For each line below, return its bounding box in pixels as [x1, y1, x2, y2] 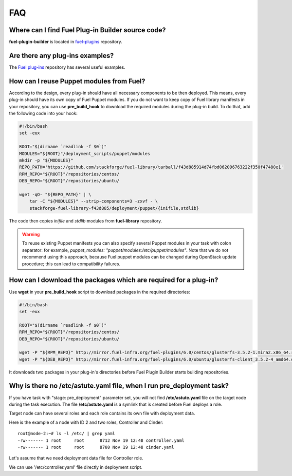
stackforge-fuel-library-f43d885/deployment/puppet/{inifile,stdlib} [29, 205, 199, 211]
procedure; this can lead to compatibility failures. [22, 261, 121, 267]
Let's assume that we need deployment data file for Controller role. [9, 455, 144, 461]
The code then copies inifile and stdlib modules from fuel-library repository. [9, 218, 163, 224]
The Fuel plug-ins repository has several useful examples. [9, 64, 126, 70]
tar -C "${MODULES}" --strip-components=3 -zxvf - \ [29, 198, 158, 204]
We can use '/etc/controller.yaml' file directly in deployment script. [9, 464, 143, 470]
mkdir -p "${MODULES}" [19, 158, 73, 163]
